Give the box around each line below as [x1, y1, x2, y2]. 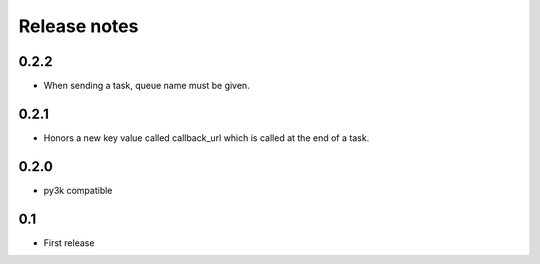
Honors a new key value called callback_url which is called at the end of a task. [43, 131, 370, 144]
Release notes [18, 15, 139, 37]
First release [43, 236, 95, 249]
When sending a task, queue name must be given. [43, 80, 250, 92]
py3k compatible [43, 184, 113, 196]
